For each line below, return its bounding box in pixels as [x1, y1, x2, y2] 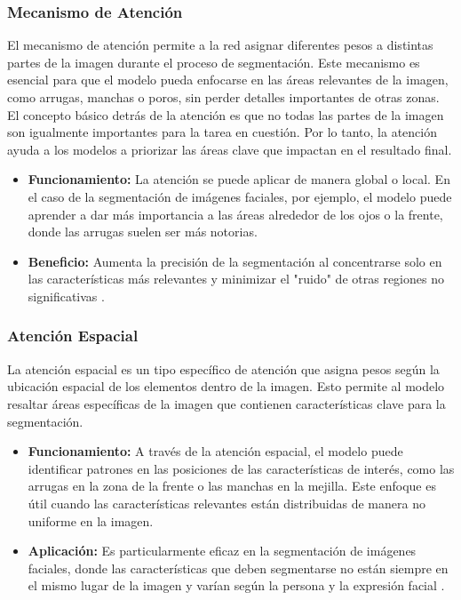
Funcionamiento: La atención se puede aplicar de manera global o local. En [28, 170, 450, 188]
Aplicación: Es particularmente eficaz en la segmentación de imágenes [28, 541, 417, 560]
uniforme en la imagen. [28, 511, 154, 530]
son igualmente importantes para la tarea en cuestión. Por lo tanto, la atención [7, 123, 437, 141]
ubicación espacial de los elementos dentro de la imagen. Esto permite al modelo [7, 377, 445, 396]
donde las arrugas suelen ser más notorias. [28, 222, 258, 241]
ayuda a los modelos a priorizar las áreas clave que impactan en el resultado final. [7, 140, 452, 158]
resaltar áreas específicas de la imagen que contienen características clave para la [7, 394, 446, 412]
